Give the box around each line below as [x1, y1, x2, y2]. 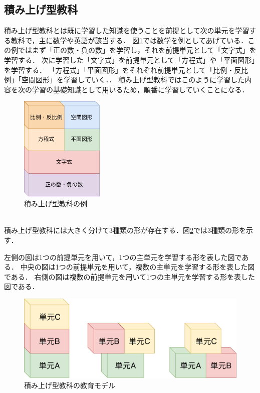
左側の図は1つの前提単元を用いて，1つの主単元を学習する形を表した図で [4, 251, 242, 262]
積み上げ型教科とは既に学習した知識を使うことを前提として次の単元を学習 [4, 25, 249, 36]
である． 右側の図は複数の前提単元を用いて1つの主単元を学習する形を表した [4, 271, 255, 282]
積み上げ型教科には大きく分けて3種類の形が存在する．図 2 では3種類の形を [4, 225, 246, 235]
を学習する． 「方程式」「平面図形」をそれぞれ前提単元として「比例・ [4, 64, 234, 75]
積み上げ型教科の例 [24, 198, 87, 209]
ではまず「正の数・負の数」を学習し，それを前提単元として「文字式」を [18, 45, 256, 55]
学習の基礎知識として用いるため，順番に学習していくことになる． [32, 84, 249, 94]
